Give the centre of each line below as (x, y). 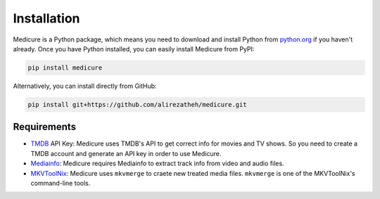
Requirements (45, 127)
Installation (46, 18)
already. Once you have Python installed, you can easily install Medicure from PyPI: (134, 49)
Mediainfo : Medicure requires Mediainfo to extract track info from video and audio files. (157, 163)
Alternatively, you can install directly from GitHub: (85, 86)
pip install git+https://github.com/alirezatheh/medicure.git (137, 104)
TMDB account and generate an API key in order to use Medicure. (126, 153)
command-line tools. (61, 183)
